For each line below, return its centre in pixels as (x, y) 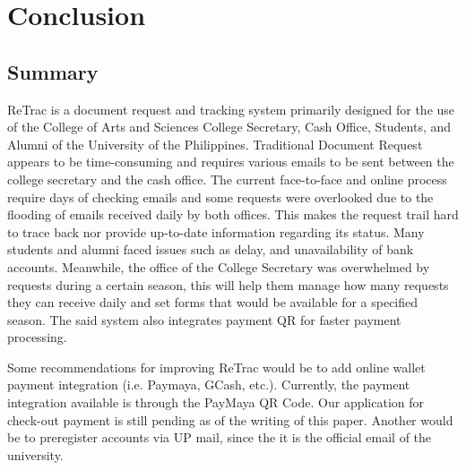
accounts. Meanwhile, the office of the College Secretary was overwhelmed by (219, 266)
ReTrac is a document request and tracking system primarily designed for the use (231, 109)
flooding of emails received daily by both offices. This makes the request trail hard (233, 214)
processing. (37, 337)
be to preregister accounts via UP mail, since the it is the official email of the (220, 437)
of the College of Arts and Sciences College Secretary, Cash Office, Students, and (229, 127)
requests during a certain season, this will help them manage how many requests (228, 284)
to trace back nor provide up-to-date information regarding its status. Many (216, 231)
